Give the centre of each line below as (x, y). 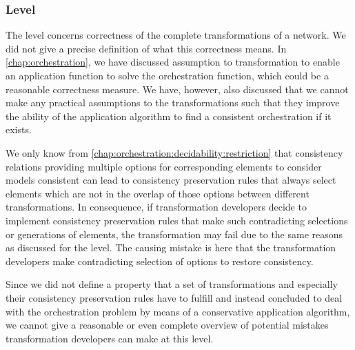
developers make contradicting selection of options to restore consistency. (160, 261)
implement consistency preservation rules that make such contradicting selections (177, 220)
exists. (19, 129)
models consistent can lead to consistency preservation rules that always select (171, 180)
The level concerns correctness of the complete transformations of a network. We (176, 35)
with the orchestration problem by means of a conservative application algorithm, (178, 311)
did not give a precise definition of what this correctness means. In (146, 48)
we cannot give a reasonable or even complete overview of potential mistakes (167, 325)
